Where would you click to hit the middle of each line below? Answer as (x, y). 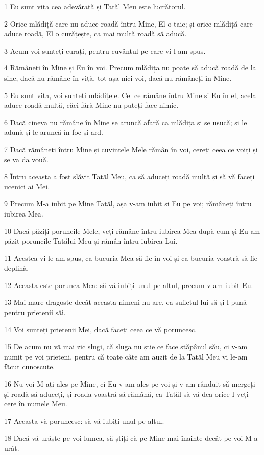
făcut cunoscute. (30, 366)
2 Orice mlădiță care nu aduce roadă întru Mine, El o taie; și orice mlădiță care (128, 23)
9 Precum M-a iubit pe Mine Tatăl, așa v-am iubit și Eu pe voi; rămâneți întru (128, 203)
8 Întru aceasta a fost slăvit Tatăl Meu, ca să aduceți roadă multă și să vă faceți (129, 176)
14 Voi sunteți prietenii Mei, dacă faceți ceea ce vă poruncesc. (101, 329)
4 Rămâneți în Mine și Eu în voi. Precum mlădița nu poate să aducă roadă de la (130, 68)
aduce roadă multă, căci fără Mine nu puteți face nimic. (91, 105)
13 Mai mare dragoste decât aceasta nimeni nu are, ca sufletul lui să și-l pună (125, 302)
